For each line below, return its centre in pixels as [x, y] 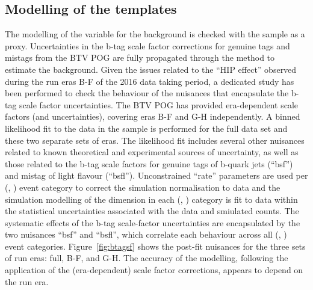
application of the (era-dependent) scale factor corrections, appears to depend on [154, 270]
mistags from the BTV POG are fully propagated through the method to [140, 57]
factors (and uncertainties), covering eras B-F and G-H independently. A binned [153, 116]
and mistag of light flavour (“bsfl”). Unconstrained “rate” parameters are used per [156, 175]
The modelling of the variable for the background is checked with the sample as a [155, 34]
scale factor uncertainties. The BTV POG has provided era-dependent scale [159, 104]
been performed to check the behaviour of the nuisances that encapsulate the [147, 93]
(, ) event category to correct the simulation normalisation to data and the [143, 187]
